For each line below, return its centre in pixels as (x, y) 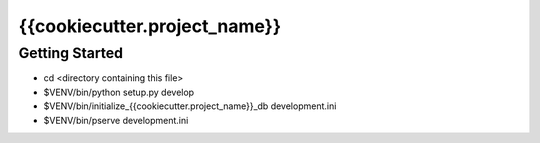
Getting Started (71, 53)
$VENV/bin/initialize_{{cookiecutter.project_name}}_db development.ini (190, 106)
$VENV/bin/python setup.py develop (119, 92)
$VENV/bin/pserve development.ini (116, 120)
